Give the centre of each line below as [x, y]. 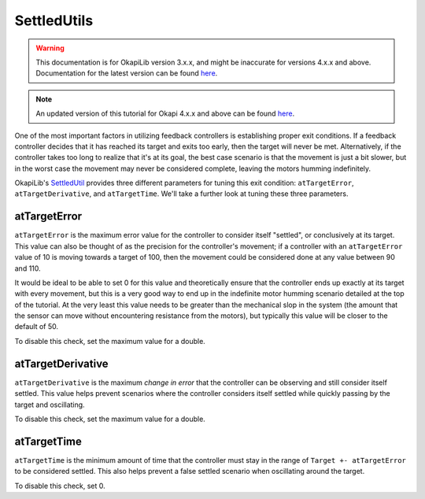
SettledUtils [54, 20]
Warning [50, 48]
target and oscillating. [50, 405]
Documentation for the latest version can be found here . [127, 73]
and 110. [28, 268]
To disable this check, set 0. [60, 486]
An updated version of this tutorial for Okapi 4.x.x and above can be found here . [165, 113]
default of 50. [37, 327]
